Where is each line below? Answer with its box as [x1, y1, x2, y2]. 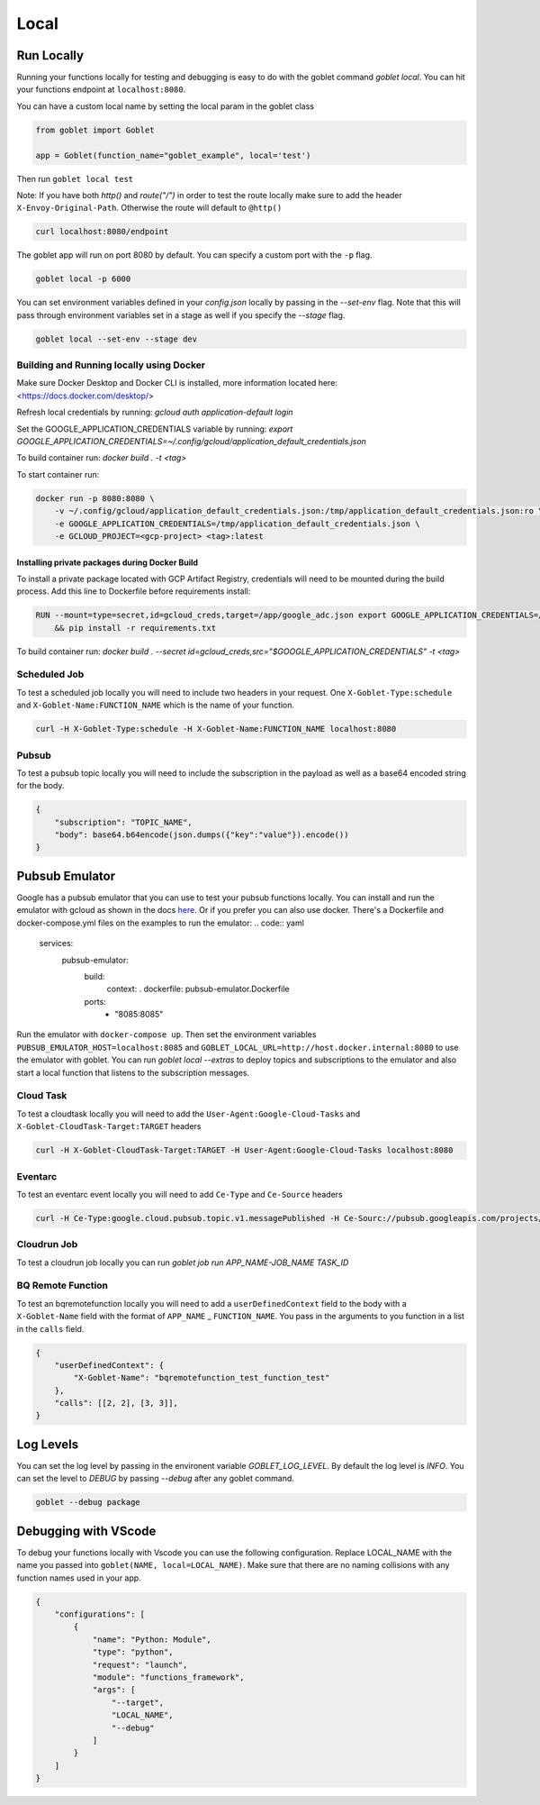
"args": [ [92, 1685, 136, 1695]
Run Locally [16, 48, 85, 63]
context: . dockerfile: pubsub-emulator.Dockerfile [106, 983, 290, 995]
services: [39, 938, 74, 949]
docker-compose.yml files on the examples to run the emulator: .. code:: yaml [16, 917, 305, 928]
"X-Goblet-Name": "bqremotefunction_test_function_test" [73, 1372, 330, 1383]
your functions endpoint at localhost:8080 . [16, 84, 186, 95]
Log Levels [16, 1436, 79, 1452]
